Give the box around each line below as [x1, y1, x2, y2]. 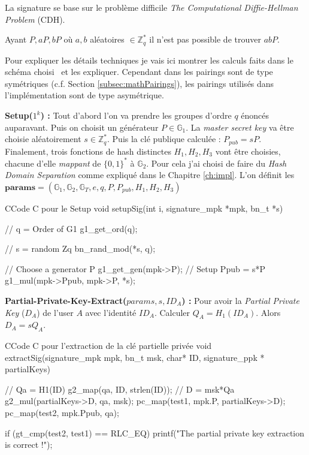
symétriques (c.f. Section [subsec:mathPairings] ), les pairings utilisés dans [5, 77, 274, 89]
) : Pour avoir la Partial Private [181, 294, 299, 306]
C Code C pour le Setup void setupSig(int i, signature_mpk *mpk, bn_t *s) [5, 201, 283, 214]
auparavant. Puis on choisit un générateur [5, 120, 159, 133]
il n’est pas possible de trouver [149, 33, 261, 46]
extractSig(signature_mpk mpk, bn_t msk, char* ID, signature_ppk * [5, 351, 265, 363]
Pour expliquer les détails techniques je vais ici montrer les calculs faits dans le [5, 53, 293, 66]
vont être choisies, [215, 144, 281, 157]
